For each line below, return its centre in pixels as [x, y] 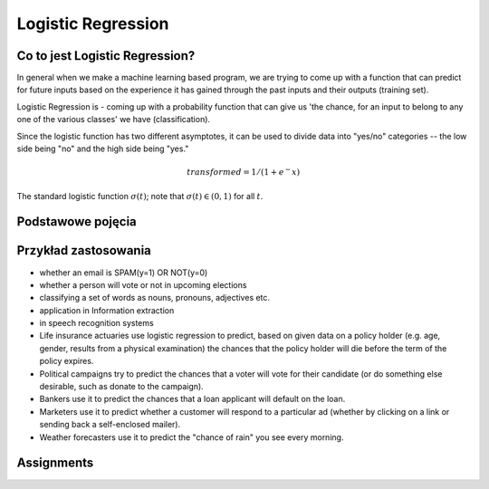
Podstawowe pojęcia [77, 222]
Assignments [55, 463]
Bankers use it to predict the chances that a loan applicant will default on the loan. [192, 399]
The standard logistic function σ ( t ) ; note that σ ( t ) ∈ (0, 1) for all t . [140, 196]
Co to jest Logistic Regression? [106, 56]
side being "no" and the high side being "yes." [103, 149]
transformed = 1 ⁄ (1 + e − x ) [244, 172]
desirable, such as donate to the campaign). [121, 387]
